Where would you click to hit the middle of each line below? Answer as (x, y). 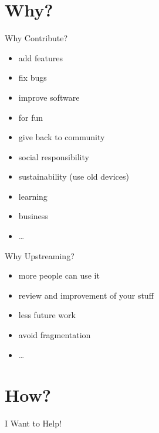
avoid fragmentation (55, 335)
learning (33, 196)
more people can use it (59, 275)
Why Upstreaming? (40, 255)
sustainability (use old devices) (74, 176)
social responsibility (54, 156)
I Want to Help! (33, 423)
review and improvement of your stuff (86, 295)
